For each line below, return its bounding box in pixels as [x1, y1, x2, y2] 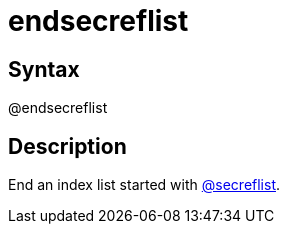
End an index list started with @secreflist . [8, 176, 281, 194]
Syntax [8, 56, 80, 82]
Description [8, 133, 127, 159]
